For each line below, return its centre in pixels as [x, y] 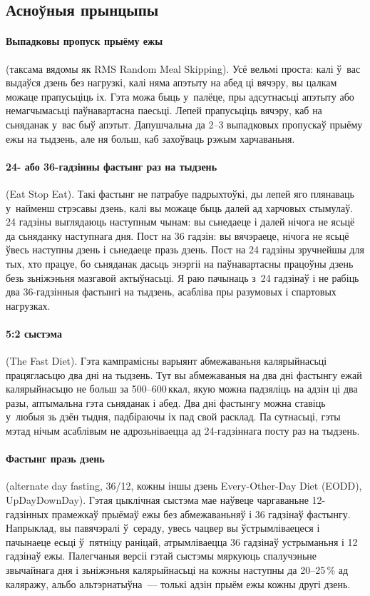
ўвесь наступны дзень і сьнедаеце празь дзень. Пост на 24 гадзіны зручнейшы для [185, 249]
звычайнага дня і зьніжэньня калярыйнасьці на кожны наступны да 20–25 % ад [177, 570]
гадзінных [27, 514]
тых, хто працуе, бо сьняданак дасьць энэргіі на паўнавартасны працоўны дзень [180, 263]
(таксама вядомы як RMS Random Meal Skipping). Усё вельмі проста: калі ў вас [183, 68]
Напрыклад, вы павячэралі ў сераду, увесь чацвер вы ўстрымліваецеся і [163, 528]
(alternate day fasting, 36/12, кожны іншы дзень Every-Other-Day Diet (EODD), [184, 486]
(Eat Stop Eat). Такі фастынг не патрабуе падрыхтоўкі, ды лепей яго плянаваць [180, 193]
